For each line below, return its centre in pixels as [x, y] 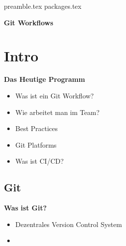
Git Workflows [29, 22]
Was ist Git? [25, 208]
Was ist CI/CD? [39, 161]
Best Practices [37, 128]
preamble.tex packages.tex [43, 6]
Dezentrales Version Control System [69, 224]
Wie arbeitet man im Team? [57, 112]
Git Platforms [36, 144]
